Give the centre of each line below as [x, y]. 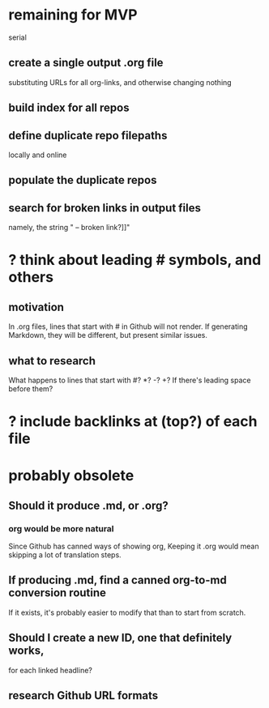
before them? [31, 388]
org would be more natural [62, 528]
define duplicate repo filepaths [88, 135]
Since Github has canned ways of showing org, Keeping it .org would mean [134, 546]
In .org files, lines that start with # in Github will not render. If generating [128, 326]
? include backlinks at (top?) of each [133, 422]
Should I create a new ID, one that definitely [120, 638]
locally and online [38, 155]
